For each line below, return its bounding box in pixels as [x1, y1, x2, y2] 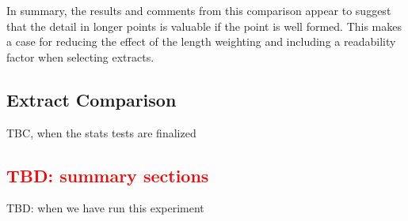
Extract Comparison [6, 87, 177, 111]
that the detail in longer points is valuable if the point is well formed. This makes [6, 17, 402, 34]
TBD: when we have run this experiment [6, 200, 204, 216]
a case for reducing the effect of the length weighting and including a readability [6, 33, 396, 50]
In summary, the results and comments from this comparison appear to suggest [6, 2, 391, 18]
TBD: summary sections [6, 163, 209, 187]
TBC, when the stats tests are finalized [6, 124, 196, 140]
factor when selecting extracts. [6, 48, 154, 65]
